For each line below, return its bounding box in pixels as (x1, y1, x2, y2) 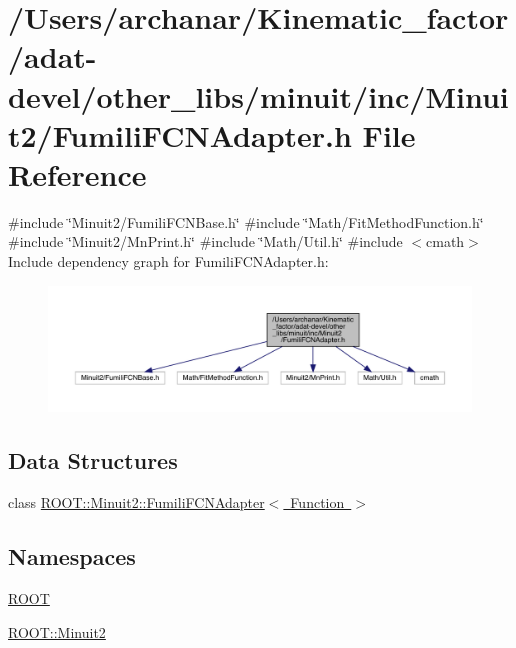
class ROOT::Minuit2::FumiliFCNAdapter (8, 492, 265, 513)
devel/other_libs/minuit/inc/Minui (8, 75, 509, 116)
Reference (8, 153, 147, 194)
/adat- (8, 36, 97, 77)
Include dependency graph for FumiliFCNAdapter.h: (8, 251, 329, 272)
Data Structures (8, 445, 178, 476)
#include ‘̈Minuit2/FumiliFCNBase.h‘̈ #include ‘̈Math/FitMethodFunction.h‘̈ (8, 211, 484, 232)
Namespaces (8, 541, 136, 572)
